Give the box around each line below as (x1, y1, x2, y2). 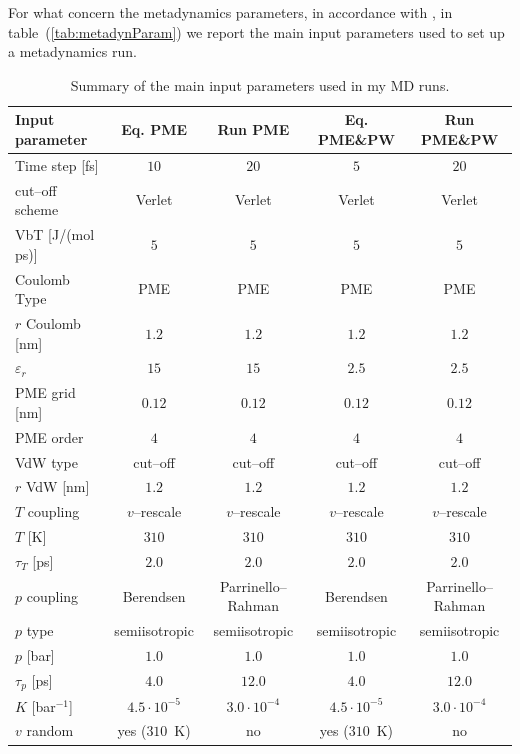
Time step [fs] (15, 154, 99, 175)
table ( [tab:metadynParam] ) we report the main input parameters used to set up (8, 21, 505, 42)
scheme (15, 199, 59, 220)
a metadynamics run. (8, 41, 137, 62)
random (26, 720, 74, 741)
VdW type (15, 451, 79, 472)
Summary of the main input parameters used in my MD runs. (70, 74, 450, 95)
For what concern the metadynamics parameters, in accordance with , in (8, 2, 453, 22)
